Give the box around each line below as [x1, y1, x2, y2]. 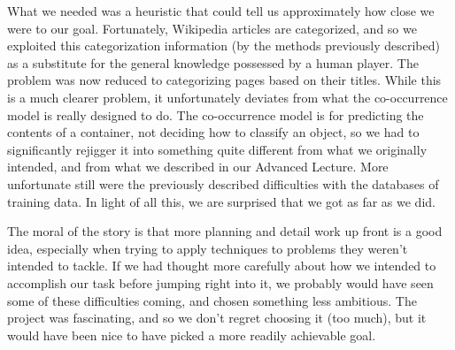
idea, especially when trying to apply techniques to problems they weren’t [7, 239, 408, 257]
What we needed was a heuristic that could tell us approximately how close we [7, 2, 435, 19]
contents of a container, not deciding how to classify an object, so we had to [7, 123, 420, 141]
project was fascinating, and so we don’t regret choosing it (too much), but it [7, 308, 427, 327]
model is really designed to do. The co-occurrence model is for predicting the [7, 105, 424, 124]
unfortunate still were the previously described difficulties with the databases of [7, 174, 439, 193]
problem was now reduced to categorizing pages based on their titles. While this [7, 71, 442, 89]
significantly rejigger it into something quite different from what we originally [7, 140, 428, 158]
